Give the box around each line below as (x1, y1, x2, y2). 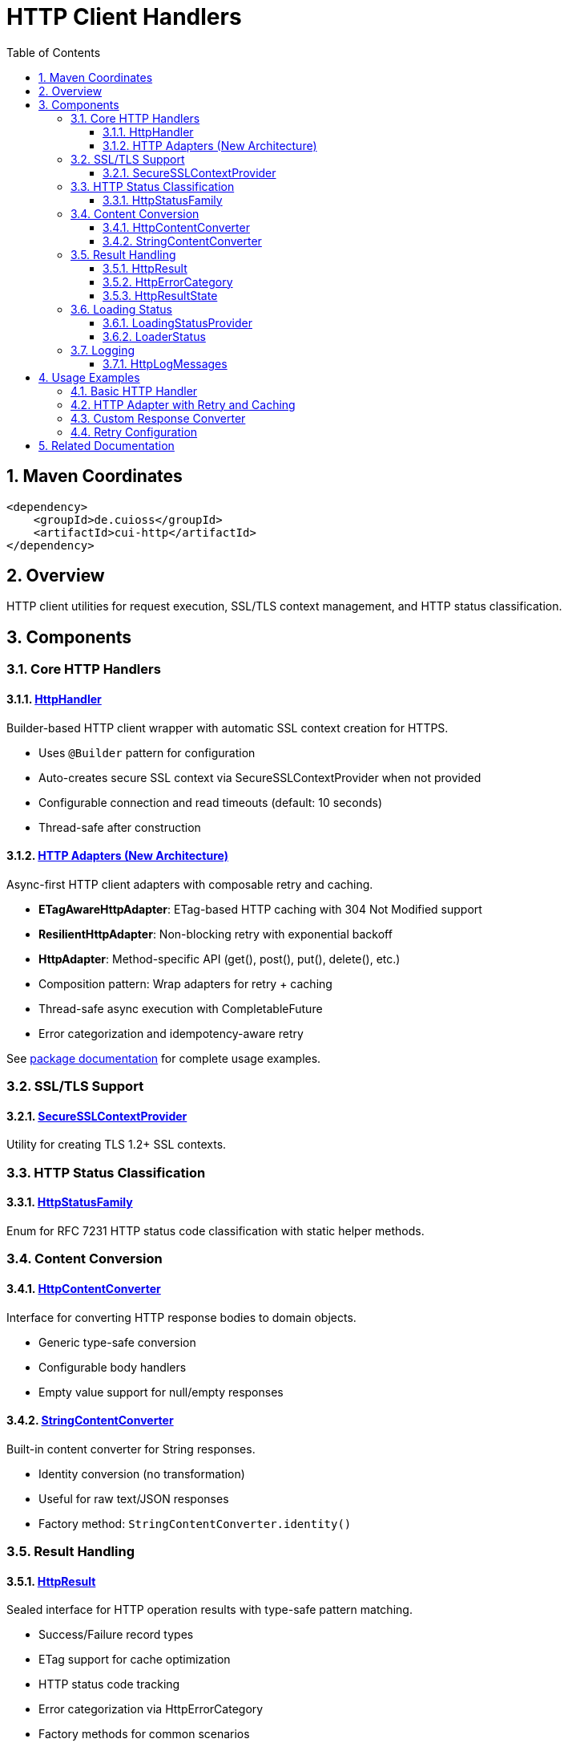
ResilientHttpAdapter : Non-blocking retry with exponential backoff (38, 926, 393, 941)
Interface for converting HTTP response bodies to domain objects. (6, 1310, 357, 1324)
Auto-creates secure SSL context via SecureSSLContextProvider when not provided (38, 770, 481, 784)
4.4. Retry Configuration (70, 424, 198, 439)
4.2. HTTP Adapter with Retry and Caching (70, 397, 296, 411)
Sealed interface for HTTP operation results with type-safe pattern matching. (6, 1603, 413, 1617)
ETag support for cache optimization (38, 1652, 231, 1667)
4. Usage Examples (38, 370, 140, 384)
